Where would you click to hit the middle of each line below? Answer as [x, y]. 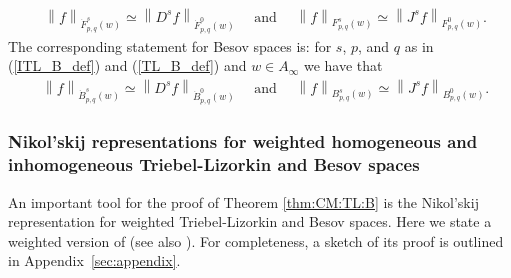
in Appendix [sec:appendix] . [94, 260]
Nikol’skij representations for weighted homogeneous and [243, 141]
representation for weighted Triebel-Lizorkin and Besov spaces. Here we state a [250, 221]
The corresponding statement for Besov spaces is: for [170, 45]
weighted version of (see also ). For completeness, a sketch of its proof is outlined [256, 240]
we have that [343, 65]
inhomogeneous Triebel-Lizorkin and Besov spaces [214, 164]
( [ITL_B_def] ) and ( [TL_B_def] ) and [127, 65]
